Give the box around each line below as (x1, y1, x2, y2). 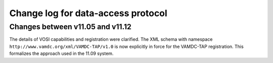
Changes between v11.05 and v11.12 (9, 22, 131, 31)
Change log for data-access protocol (9, 8, 168, 19)
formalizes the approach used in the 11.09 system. (9, 50, 114, 56)
